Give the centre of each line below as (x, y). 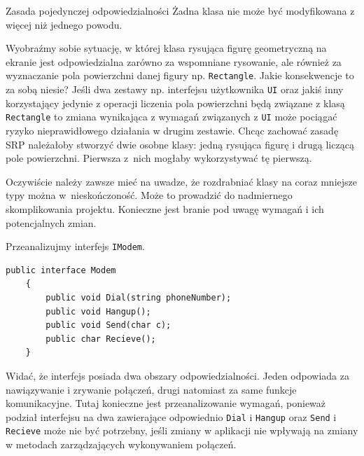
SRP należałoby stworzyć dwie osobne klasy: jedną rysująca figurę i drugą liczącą (180, 144)
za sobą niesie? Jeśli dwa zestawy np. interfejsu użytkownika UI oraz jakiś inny (175, 89)
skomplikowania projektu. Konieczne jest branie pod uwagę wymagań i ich (165, 208)
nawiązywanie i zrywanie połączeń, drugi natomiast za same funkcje (151, 389)
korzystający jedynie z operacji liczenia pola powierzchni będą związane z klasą (175, 103)
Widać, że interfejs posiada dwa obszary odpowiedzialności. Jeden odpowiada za (177, 375)
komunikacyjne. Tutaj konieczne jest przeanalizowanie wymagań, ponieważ (166, 403)
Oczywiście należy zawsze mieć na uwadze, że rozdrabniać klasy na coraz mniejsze (181, 181)
